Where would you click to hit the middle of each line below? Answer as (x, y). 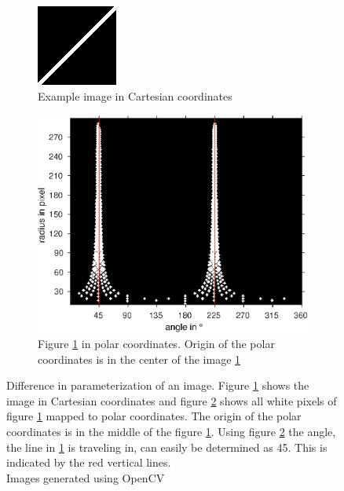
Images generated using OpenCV (86, 477)
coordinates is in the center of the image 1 (139, 359)
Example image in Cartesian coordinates (135, 95)
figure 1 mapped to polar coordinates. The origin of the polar (154, 416)
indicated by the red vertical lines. (89, 462)
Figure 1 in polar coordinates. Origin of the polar (156, 343)
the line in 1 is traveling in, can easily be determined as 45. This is (167, 447)
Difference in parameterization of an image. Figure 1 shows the (158, 385)
